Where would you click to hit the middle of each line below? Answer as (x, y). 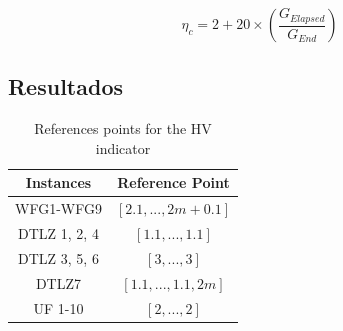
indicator (123, 147)
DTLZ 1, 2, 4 (58, 233)
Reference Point (173, 182)
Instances (58, 182)
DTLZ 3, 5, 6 (58, 257)
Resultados (65, 86)
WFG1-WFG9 (58, 208)
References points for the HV (123, 128)
